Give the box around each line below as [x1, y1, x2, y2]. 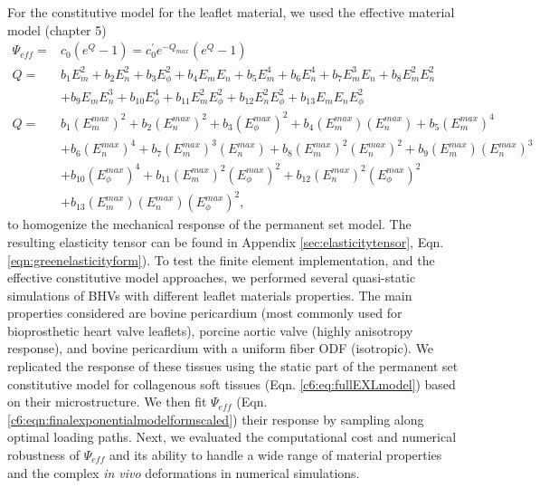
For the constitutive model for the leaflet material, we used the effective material [7, 3, 455, 21]
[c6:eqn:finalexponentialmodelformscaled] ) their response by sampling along [7, 409, 424, 428]
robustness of [7, 445, 80, 464]
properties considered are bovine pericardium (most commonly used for [7, 303, 403, 322]
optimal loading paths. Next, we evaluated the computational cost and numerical [7, 427, 457, 446]
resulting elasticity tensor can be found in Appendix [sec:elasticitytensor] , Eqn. [7, 232, 444, 251]
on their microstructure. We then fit [7, 392, 207, 411]
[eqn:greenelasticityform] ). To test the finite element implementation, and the [7, 250, 435, 269]
